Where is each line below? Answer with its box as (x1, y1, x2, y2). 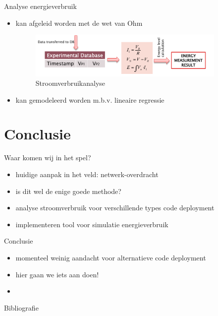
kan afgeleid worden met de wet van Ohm (15, 17, 143, 28)
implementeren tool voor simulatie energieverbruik (15, 219, 168, 229)
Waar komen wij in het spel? (4, 152, 91, 163)
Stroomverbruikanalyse (35, 78, 106, 88)
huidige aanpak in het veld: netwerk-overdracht (15, 169, 159, 180)
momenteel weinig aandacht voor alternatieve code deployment (15, 252, 206, 262)
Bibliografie (4, 302, 39, 313)
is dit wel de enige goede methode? (15, 186, 121, 196)
